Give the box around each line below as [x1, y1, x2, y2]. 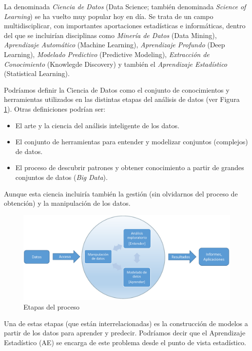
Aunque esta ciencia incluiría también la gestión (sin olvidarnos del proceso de [4, 188, 238, 198]
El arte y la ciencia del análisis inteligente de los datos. [15, 120, 179, 130]
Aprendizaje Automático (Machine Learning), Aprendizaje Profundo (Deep [4, 39, 225, 50]
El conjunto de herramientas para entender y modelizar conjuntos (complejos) [15, 136, 248, 147]
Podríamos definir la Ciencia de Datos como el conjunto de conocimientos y [4, 84, 230, 95]
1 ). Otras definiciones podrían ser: [4, 103, 106, 114]
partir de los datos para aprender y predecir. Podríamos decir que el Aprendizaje [4, 328, 246, 338]
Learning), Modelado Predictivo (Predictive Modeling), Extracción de [4, 49, 210, 59]
